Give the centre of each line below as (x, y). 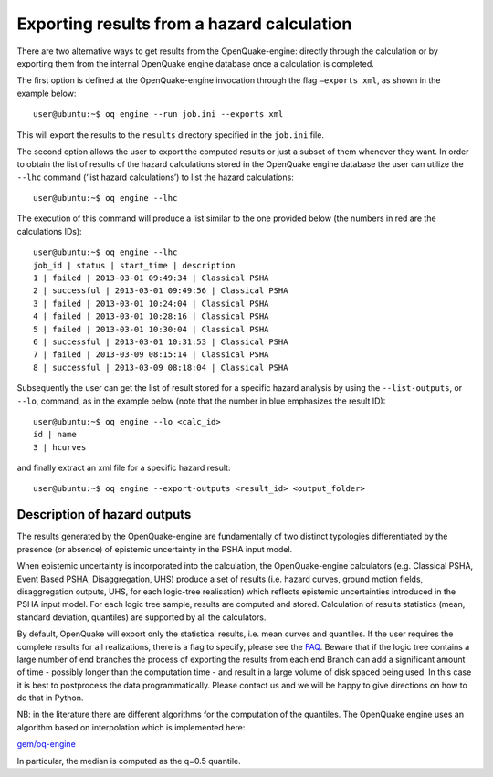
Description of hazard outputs (104, 514)
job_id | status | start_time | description (135, 265)
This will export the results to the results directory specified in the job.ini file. (170, 135)
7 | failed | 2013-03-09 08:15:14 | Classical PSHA (151, 355)
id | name (55, 435)
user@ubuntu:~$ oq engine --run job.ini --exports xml (158, 115)
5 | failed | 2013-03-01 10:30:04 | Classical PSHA (151, 329)
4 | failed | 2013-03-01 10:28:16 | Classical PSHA (151, 316)
